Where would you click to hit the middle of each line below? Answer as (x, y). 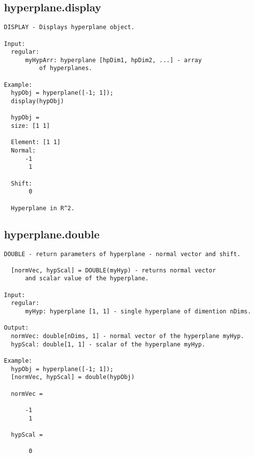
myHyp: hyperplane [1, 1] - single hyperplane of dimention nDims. (138, 312)
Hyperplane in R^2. (43, 208)
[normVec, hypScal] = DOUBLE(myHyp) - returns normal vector (113, 270)
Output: (17, 328)
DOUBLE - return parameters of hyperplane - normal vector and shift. (122, 254)
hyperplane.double (52, 234)
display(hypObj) (37, 101)
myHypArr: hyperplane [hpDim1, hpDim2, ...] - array (113, 60)
